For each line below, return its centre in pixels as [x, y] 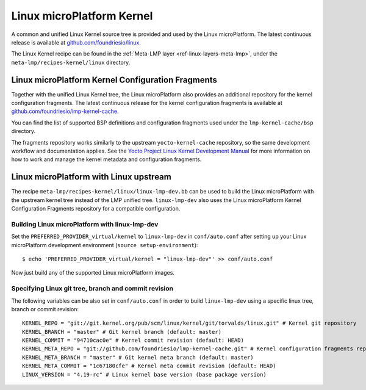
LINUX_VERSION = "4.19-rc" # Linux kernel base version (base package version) [144, 374]
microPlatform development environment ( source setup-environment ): [105, 245]
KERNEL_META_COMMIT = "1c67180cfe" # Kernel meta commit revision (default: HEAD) [149, 366]
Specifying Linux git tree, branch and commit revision [92, 289]
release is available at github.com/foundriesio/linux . [76, 42]
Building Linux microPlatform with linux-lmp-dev [85, 224]
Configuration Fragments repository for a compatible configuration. [96, 209]
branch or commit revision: [45, 309]
